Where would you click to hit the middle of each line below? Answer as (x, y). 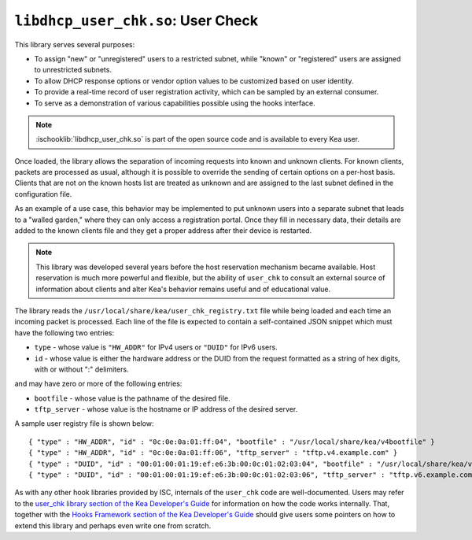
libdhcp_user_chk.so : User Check (136, 20)
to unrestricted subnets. (73, 70)
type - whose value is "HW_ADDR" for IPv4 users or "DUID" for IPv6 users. (156, 347)
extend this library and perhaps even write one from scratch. (113, 525)
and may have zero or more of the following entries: (98, 384)
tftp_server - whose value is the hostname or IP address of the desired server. (166, 409)
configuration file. (43, 194)
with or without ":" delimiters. (81, 369)
